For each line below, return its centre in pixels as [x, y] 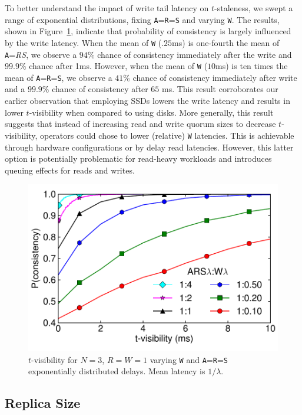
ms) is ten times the [252, 66]
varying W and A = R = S [189, 359]
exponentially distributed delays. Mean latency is [117, 371]
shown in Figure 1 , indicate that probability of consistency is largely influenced [148, 31]
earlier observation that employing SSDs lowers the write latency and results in [147, 101]
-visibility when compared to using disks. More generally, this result [151, 112]
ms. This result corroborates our [220, 89]
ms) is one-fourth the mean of [226, 42]
